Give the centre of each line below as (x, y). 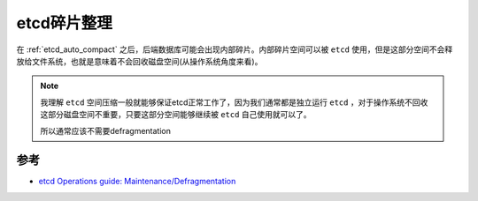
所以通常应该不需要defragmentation (106, 130)
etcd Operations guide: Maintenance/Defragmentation (137, 182)
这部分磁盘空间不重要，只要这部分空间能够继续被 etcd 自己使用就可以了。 (176, 115)
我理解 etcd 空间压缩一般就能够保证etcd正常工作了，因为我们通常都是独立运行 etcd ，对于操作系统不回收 (234, 102)
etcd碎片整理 (64, 23)
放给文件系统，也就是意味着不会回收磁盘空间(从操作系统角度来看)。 (139, 61)
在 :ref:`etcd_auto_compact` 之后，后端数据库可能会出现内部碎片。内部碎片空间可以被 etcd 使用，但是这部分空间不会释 (235, 49)
